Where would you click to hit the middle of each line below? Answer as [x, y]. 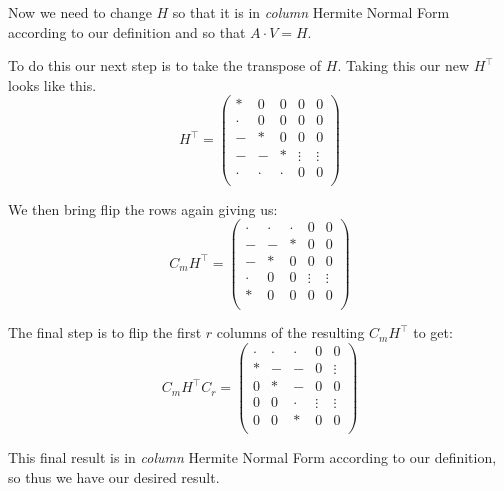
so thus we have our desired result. [114, 476]
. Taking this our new [403, 65]
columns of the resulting [290, 332]
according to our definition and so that [127, 31]
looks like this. [52, 84]
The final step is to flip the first [105, 332]
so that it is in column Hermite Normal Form [311, 12]
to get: [433, 332]
